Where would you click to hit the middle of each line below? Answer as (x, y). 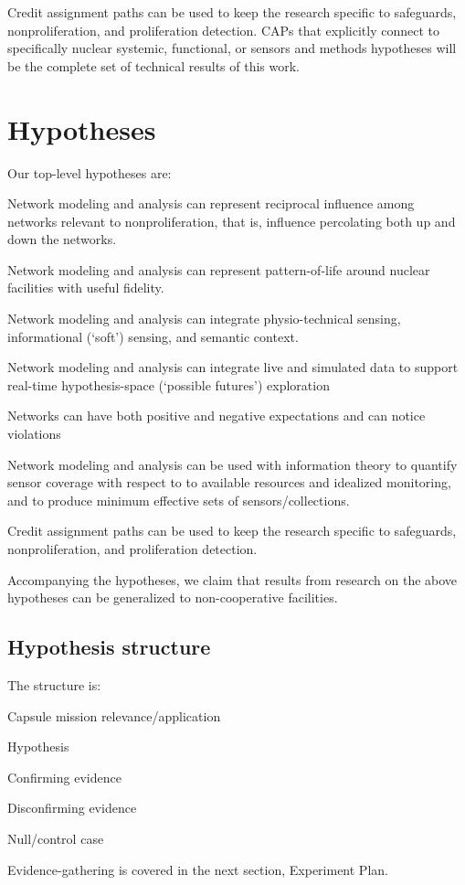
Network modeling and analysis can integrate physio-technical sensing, (204, 319)
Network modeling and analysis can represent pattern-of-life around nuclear (219, 269)
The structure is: (54, 684)
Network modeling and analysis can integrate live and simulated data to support (233, 367)
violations (34, 434)
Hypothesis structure (109, 647)
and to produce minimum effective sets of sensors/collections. (179, 500)
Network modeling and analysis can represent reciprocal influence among (211, 203)
